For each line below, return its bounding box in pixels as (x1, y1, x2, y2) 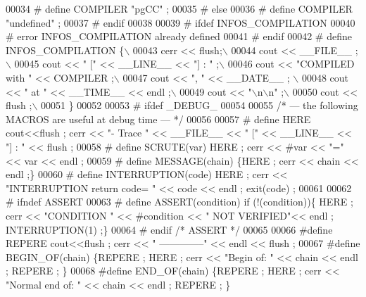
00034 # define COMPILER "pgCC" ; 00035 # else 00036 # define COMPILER (6, 1, 353, 15)
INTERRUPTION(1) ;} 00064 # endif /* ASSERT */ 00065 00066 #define (6, 222, 333, 236)
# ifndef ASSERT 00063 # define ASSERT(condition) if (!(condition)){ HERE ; (6, 194, 353, 209)
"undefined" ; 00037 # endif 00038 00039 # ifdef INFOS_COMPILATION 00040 (6, 15, 355, 30)
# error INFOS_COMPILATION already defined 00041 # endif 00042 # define (6, 29, 352, 44)
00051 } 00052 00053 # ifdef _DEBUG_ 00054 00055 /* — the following (41, 98, 358, 113)
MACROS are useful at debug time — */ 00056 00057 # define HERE (6, 111, 311, 126)
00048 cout (301, 70, 349, 84)
